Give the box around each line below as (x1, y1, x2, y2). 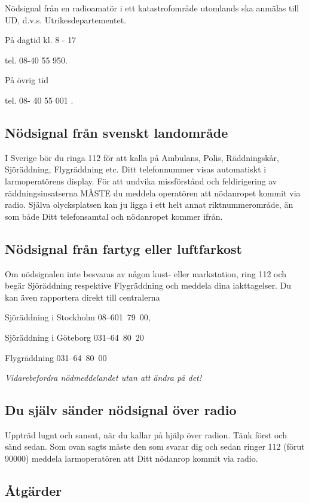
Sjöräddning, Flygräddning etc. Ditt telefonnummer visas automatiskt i (5, 163, 267, 175)
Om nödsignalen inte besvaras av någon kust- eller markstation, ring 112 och (5, 267, 287, 280)
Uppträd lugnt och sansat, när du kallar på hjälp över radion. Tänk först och (5, 428, 287, 441)
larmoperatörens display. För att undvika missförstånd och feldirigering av (5, 174, 277, 187)
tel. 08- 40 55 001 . (5, 93, 74, 106)
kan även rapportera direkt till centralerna (5, 290, 160, 303)
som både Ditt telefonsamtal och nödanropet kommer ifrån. (5, 210, 223, 222)
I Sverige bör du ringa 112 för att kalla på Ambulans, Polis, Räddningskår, (5, 151, 279, 163)
